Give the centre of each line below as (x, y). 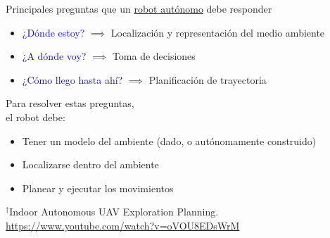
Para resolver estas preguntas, (70, 103)
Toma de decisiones (154, 56)
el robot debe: (36, 117)
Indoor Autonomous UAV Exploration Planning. (114, 212)
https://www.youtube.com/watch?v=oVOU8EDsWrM (123, 225)
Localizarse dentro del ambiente (90, 164)
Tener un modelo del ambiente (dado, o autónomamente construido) (169, 140)
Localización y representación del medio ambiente (218, 32)
